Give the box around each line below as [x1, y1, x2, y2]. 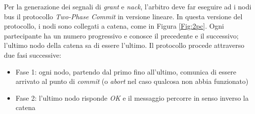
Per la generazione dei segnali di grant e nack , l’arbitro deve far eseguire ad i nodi [4, 1, 252, 11]
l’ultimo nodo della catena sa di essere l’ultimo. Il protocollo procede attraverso [4, 40, 245, 50]
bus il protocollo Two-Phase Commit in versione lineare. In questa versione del [4, 11, 243, 21]
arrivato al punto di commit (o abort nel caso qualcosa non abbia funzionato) [15, 76, 249, 86]
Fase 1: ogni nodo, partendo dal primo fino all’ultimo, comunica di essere [15, 66, 237, 76]
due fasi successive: [4, 49, 61, 60]
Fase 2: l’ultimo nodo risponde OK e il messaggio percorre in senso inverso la [15, 92, 249, 103]
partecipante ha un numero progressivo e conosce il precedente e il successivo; [4, 30, 239, 40]
